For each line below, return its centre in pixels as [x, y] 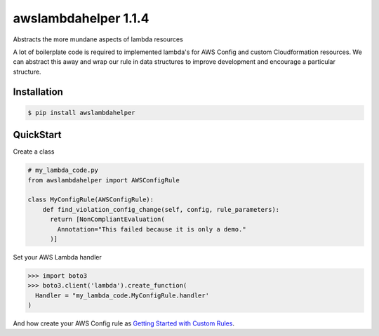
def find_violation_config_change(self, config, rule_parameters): [161, 209]
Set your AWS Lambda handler [57, 257]
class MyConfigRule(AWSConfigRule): [91, 200]
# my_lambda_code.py [63, 170]
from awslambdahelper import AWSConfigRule [104, 180]
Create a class [34, 152]
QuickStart [38, 135]
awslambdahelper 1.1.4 [81, 18]
